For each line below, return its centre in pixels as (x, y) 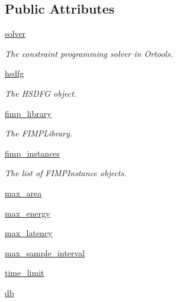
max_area (23, 193)
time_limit (25, 273)
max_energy (28, 213)
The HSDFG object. (41, 93)
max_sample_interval (45, 252)
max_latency (29, 233)
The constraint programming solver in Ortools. (89, 53)
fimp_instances (33, 153)
